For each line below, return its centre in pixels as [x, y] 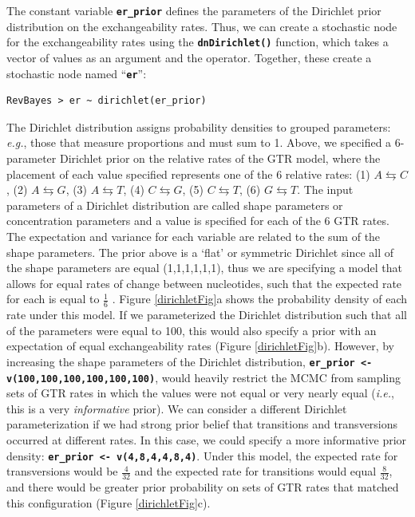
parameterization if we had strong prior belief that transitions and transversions [202, 424]
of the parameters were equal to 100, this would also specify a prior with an [192, 330]
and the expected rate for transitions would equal [255, 471]
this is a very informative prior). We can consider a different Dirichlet [177, 408]
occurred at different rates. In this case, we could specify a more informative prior [207, 439]
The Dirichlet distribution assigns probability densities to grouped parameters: [199, 126]
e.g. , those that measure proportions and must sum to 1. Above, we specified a [199, 142]
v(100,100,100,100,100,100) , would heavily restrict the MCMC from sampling [204, 377]
